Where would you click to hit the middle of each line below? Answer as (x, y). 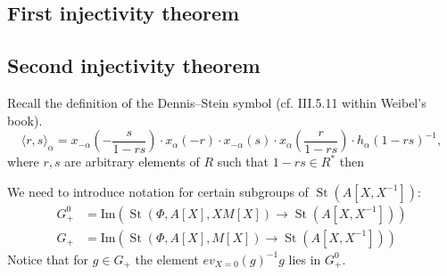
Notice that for (48, 259)
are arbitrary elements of (132, 162)
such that (243, 162)
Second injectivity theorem (134, 65)
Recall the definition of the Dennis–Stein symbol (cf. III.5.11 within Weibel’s (217, 102)
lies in (305, 259)
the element (167, 259)
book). (25, 120)
